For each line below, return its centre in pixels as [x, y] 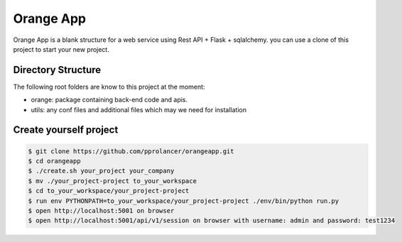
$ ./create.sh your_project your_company [101, 171]
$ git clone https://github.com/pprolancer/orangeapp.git [131, 151]
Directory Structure [57, 70]
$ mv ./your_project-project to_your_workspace [112, 181]
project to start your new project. [61, 49]
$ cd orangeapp [54, 161]
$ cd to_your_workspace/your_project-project [109, 191]
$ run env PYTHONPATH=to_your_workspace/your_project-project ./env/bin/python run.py [184, 201]
